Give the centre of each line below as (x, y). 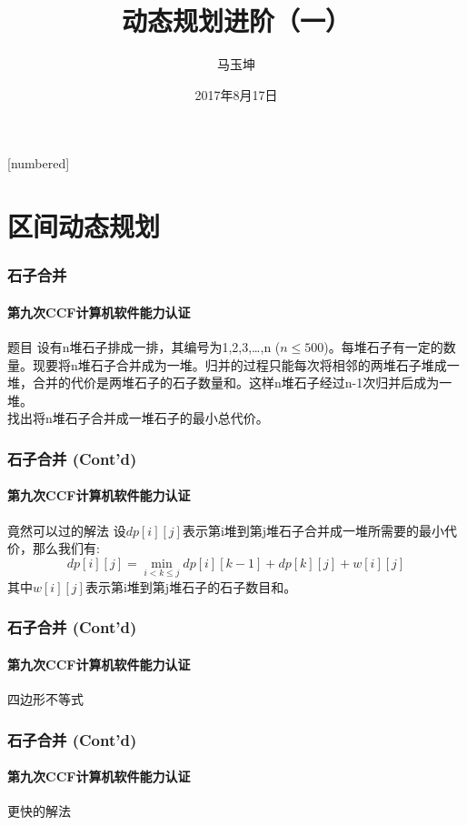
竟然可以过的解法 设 (67, 530)
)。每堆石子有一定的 (383, 346)
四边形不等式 (45, 699)
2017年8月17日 (236, 94)
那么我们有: (66, 548)
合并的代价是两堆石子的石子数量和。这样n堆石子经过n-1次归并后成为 (236, 383)
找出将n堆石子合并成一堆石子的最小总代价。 (138, 418)
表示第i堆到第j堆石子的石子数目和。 (191, 586)
